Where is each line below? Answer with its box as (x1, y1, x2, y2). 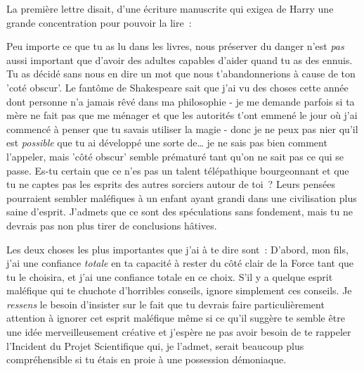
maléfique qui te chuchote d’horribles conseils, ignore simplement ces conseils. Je (6, 283, 352, 298)
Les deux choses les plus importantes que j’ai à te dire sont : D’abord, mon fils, (6, 241, 349, 256)
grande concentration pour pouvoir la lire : (6, 15, 192, 30)
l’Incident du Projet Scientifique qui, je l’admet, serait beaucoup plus (6, 338, 304, 353)
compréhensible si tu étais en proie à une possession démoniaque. (6, 352, 287, 367)
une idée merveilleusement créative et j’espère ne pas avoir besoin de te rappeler (6, 325, 351, 339)
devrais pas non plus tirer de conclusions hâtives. (6, 218, 217, 232)
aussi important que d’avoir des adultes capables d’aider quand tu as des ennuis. (6, 52, 353, 67)
